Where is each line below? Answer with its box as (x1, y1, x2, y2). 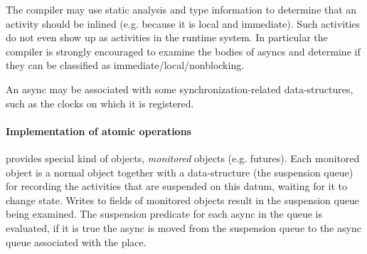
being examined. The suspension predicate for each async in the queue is (6, 206, 322, 221)
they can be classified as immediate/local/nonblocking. (6, 58, 245, 73)
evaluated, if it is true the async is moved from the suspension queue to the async (6, 220, 361, 235)
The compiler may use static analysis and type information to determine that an (6, 2, 357, 16)
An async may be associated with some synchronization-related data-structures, (6, 81, 353, 96)
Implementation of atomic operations (6, 123, 191, 138)
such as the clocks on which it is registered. (6, 95, 194, 110)
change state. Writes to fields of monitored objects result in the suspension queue (6, 192, 359, 207)
